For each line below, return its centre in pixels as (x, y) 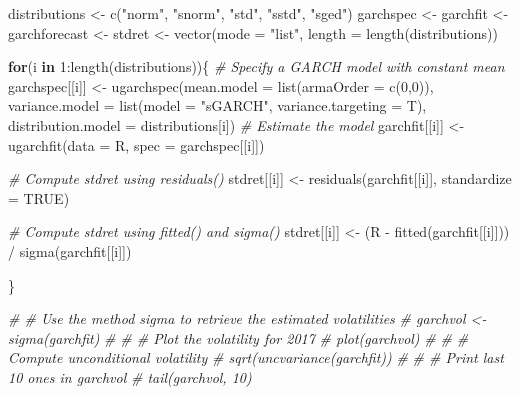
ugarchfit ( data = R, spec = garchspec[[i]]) (136, 144)
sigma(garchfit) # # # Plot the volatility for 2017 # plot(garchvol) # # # (238, 337)
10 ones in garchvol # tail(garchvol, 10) (130, 376)
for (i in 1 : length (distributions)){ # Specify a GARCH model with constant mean (256, 66)
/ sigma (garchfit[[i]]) (70, 250)
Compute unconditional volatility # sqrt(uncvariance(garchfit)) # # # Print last (256, 357)
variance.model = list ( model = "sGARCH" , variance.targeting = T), (217, 105)
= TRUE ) (39, 197)
